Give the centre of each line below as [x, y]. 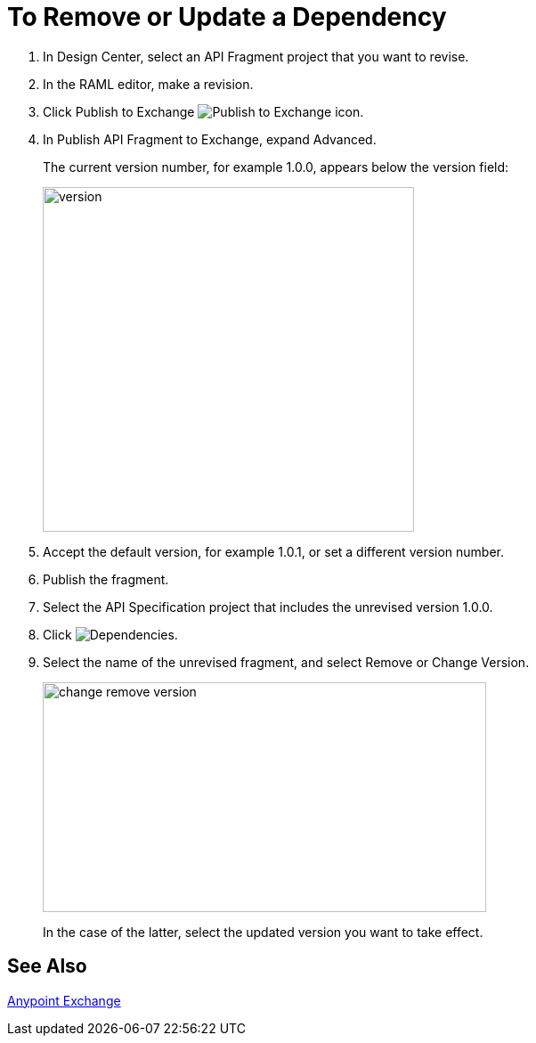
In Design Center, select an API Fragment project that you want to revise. [256, 56]
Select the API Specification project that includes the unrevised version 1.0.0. [268, 607]
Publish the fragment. [106, 579]
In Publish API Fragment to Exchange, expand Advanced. [210, 139]
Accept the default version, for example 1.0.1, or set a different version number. [274, 551]
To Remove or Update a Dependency [227, 17]
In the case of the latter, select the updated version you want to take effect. [263, 932]
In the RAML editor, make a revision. [148, 84]
